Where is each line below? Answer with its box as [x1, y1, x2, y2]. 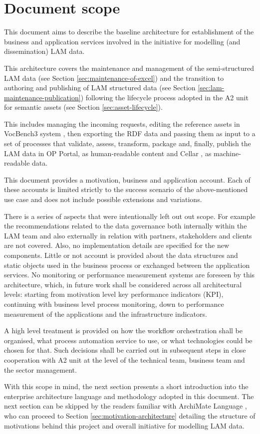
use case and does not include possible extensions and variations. [4, 194, 202, 205]
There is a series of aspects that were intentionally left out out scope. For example [4, 211, 256, 221]
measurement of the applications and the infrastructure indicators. [4, 308, 207, 319]
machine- [214, 148, 241, 158]
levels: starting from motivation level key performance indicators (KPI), [4, 289, 224, 299]
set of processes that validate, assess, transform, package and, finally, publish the [4, 138, 251, 149]
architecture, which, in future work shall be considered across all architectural [4, 279, 242, 289]
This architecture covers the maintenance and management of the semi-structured [4, 62, 254, 73]
